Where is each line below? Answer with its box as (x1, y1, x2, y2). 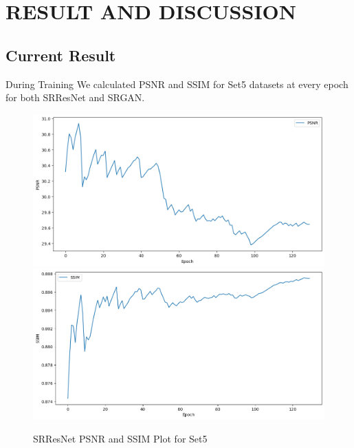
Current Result (5, 44, 116, 65)
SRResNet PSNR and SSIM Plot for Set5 (33, 431, 208, 446)
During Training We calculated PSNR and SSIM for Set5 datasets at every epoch (5, 76, 349, 91)
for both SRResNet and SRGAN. (5, 90, 145, 105)
